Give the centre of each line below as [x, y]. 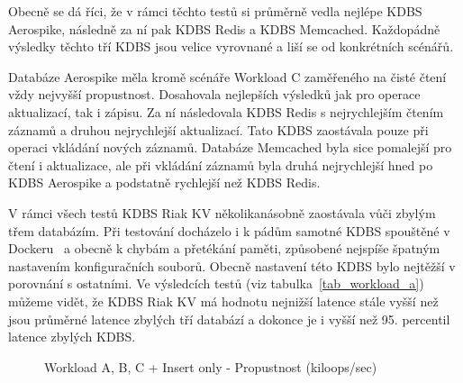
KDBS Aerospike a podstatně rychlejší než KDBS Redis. [164, 182]
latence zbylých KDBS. [72, 337]
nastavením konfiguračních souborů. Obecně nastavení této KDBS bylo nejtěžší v [232, 265]
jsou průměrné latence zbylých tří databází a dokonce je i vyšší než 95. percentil [229, 319]
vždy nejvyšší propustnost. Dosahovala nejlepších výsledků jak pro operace [214, 94]
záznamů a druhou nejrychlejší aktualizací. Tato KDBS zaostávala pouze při [218, 129]
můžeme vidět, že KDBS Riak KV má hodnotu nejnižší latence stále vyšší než [223, 301]
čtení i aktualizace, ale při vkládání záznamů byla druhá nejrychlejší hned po [221, 164]
